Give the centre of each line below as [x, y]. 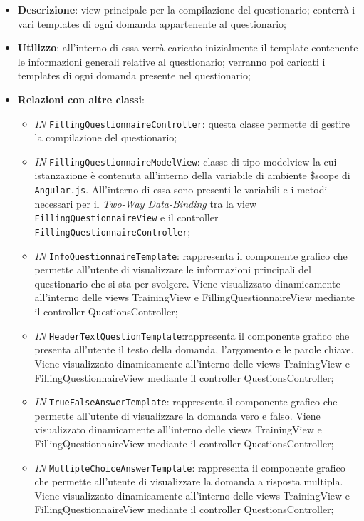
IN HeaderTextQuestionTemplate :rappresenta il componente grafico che [192, 335]
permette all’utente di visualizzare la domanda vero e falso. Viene [177, 415]
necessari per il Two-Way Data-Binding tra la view [146, 203]
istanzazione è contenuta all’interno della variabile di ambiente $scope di [192, 175]
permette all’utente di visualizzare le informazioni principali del [173, 269]
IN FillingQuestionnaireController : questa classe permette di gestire [192, 123]
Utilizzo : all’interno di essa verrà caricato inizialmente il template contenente [188, 47]
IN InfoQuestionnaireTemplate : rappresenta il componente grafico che [191, 255]
